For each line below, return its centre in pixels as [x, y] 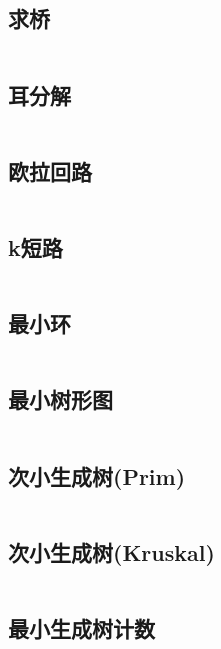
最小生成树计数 [81, 628]
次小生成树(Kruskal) [111, 551]
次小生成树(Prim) [97, 475]
